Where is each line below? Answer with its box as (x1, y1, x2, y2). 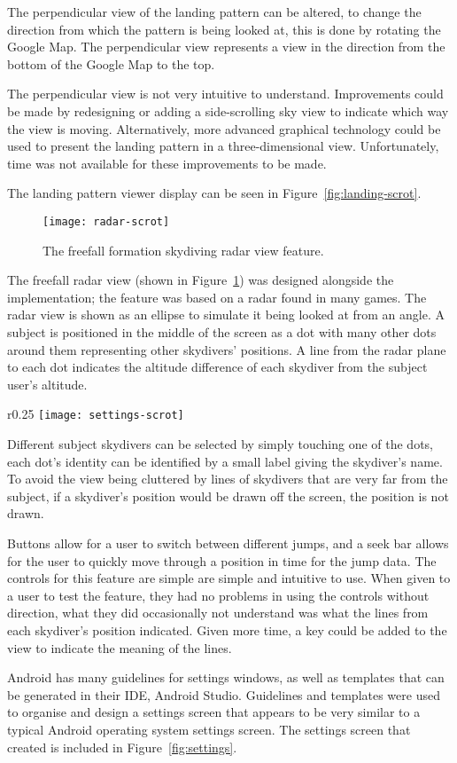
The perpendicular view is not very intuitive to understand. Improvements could (7, 84, 444, 103)
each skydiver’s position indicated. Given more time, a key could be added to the (7, 620, 447, 639)
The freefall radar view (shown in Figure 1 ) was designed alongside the (7, 271, 394, 289)
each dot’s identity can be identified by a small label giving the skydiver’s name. (7, 452, 443, 470)
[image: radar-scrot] (43, 215, 170, 228)
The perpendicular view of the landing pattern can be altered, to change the (7, 3, 422, 20)
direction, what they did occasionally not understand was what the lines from (7, 603, 429, 622)
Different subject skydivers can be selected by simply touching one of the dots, (7, 435, 433, 452)
